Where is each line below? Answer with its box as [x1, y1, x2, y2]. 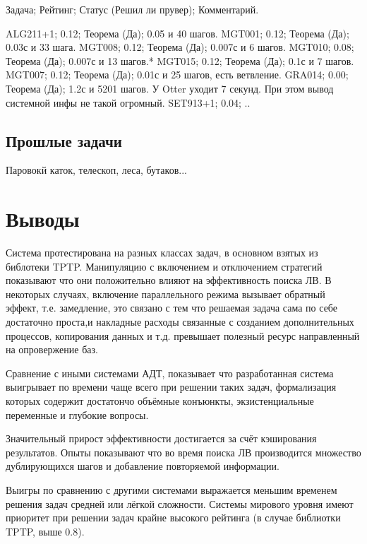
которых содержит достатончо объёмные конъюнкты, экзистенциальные [6, 394, 314, 408]
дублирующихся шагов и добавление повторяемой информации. [6, 459, 279, 473]
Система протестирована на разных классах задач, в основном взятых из [6, 245, 318, 260]
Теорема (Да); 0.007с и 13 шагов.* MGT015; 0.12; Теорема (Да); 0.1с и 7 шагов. [6, 53, 354, 68]
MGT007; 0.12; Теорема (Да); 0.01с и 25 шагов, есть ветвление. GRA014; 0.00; [6, 67, 349, 82]
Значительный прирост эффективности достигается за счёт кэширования [6, 431, 317, 446]
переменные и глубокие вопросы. [6, 407, 149, 422]
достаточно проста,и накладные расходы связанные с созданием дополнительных [6, 314, 354, 329]
